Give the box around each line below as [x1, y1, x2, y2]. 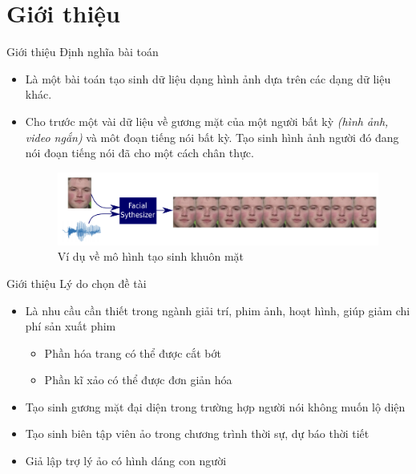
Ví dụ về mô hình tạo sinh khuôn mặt [57, 248, 244, 265]
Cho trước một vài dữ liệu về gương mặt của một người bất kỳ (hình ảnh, [25, 112, 389, 129]
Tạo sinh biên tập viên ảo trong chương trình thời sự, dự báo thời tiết [25, 425, 370, 442]
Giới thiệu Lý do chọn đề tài [6, 274, 147, 291]
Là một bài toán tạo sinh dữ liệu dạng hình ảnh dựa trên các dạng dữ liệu [25, 70, 391, 87]
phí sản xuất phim [25, 318, 116, 334]
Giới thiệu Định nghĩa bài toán [6, 43, 159, 60]
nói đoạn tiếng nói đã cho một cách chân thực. [25, 144, 254, 161]
